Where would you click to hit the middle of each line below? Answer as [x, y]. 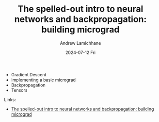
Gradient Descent [29, 74]
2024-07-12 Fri [80, 52]
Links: [10, 99]
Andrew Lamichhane [80, 43]
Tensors [19, 90]
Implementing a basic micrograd [43, 80]
